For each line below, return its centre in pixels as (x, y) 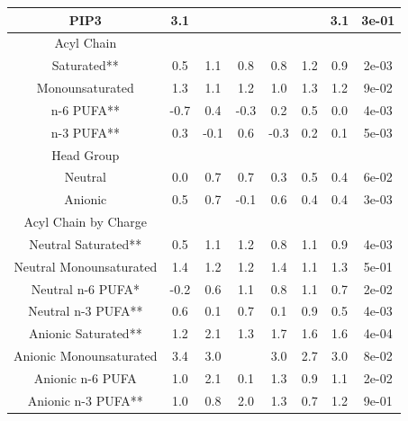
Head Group (86, 154)
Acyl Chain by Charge (86, 222)
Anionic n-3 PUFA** (85, 400)
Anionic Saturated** (85, 333)
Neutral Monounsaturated (86, 266)
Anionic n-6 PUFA (85, 378)
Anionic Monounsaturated (86, 356)
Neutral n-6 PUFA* (85, 288)
